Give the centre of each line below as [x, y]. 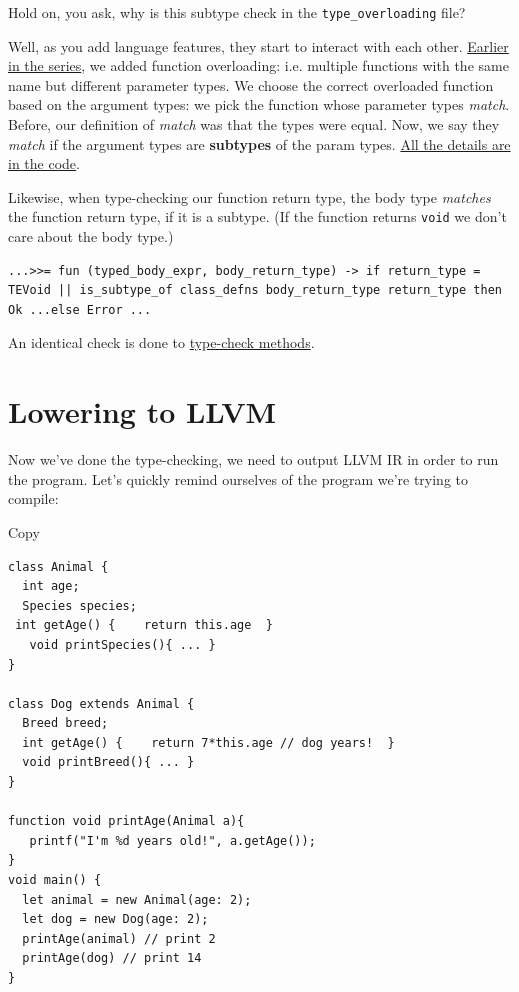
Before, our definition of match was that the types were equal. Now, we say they [254, 124]
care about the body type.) [91, 236]
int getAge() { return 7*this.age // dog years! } [208, 742]
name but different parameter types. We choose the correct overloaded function [251, 84]
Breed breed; [65, 723]
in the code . [44, 163]
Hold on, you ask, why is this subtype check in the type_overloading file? [237, 12]
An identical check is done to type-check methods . [161, 342]
